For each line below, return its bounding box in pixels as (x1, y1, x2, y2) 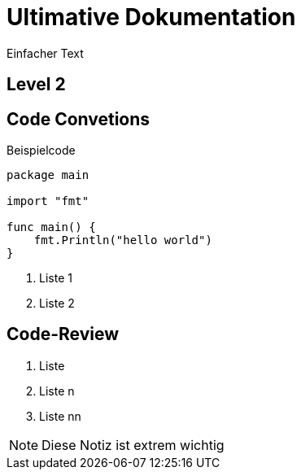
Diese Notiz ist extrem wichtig (41, 436, 225, 453)
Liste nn (39, 408, 81, 423)
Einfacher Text (7, 46, 84, 60)
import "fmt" (7, 194, 89, 208)
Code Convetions (7, 108, 150, 129)
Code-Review (7, 324, 120, 345)
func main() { (7, 221, 96, 234)
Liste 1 (39, 271, 72, 286)
